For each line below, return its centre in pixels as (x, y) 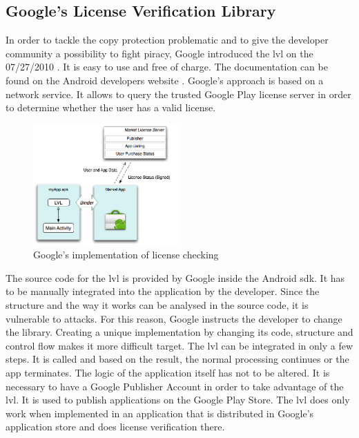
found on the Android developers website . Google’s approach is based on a (165, 80)
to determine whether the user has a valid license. (111, 107)
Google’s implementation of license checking (126, 255)
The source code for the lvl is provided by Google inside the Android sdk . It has (175, 277)
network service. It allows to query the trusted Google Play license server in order (178, 94)
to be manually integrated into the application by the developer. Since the (163, 291)
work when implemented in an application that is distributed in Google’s (160, 413)
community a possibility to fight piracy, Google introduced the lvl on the (159, 53)
